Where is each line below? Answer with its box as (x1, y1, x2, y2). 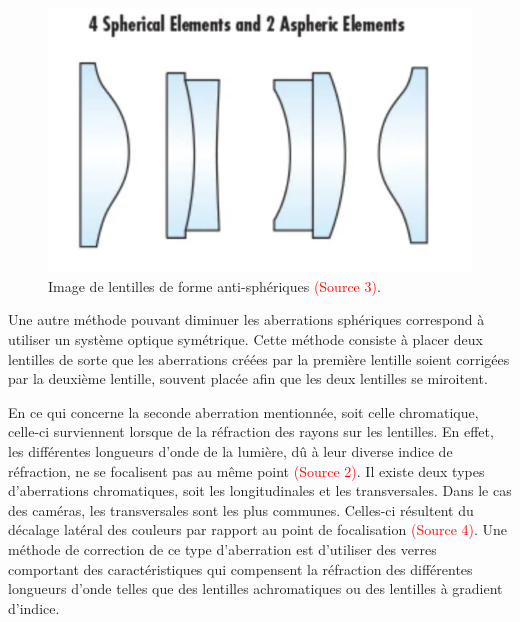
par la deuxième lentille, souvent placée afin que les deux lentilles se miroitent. (8, 368, 488, 389)
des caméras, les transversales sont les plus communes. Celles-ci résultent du (8, 499, 474, 520)
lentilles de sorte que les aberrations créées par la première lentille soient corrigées (8, 348, 510, 369)
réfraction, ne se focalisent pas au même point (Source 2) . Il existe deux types (8, 460, 485, 481)
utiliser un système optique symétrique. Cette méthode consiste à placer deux (8, 329, 483, 350)
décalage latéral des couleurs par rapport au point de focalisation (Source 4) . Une (8, 519, 508, 540)
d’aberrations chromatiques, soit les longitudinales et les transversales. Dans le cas (8, 480, 512, 501)
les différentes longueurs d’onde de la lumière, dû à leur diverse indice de (8, 441, 453, 462)
